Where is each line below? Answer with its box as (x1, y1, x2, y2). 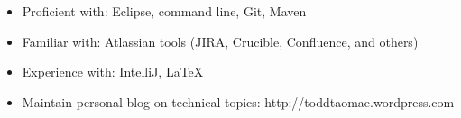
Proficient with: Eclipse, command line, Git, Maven (22, 2, 307, 20)
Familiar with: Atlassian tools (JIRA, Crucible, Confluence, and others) (22, 32, 419, 50)
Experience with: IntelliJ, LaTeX (22, 62, 204, 81)
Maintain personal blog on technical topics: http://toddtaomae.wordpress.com (22, 92, 455, 111)
